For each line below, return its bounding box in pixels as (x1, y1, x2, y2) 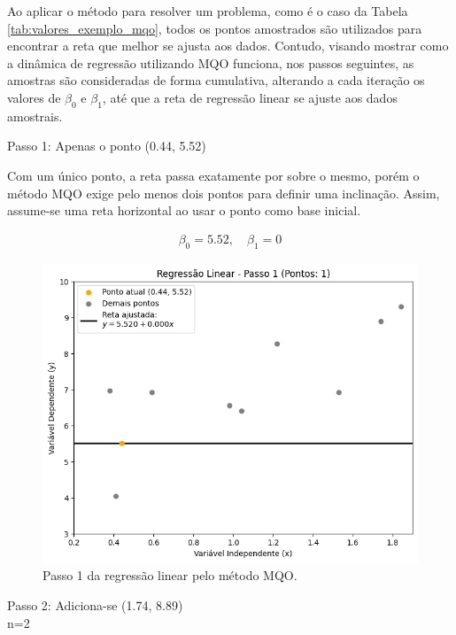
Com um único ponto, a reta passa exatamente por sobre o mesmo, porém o (7, 166, 420, 184)
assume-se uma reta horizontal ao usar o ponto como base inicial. (7, 201, 361, 220)
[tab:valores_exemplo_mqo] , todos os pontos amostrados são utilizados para (7, 19, 422, 37)
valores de (7, 88, 61, 106)
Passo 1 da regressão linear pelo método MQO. (43, 566, 298, 585)
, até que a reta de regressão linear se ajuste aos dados (102, 88, 398, 106)
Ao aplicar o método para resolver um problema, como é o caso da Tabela (7, 2, 408, 19)
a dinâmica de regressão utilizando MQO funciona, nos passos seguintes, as (7, 53, 414, 72)
